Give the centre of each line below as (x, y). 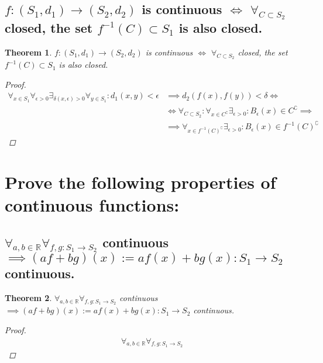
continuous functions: (92, 204)
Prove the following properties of (140, 181)
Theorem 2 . (28, 298)
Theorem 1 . (28, 52)
